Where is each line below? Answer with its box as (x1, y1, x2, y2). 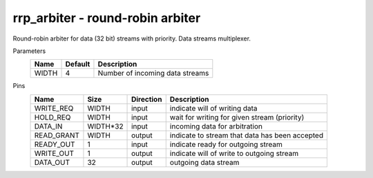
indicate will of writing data (169, 103, 258, 113)
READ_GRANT (34, 131, 79, 140)
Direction (131, 94, 162, 104)
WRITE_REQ (34, 103, 74, 113)
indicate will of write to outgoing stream (169, 148, 299, 158)
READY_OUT (34, 140, 75, 149)
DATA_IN (34, 121, 63, 131)
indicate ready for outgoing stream (169, 140, 283, 149)
